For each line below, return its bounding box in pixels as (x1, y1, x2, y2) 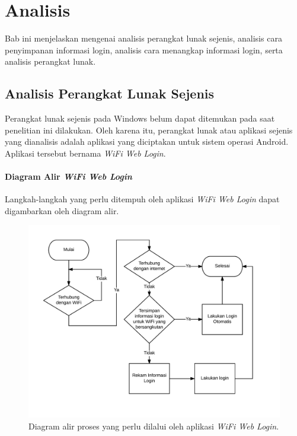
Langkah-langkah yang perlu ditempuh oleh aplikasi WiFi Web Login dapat (5, 193, 280, 205)
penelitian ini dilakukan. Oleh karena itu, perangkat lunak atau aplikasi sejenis (5, 123, 293, 136)
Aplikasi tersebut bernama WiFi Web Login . (5, 147, 166, 159)
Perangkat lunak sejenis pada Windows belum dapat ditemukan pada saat (5, 112, 275, 125)
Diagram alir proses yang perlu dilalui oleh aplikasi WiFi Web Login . (28, 419, 279, 432)
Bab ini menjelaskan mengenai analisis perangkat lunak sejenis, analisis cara (5, 32, 282, 44)
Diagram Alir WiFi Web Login (5, 170, 132, 183)
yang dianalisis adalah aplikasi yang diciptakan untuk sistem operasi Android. (5, 135, 289, 148)
